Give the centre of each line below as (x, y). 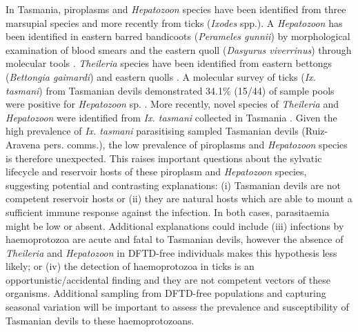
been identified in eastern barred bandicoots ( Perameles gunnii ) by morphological (178, 36)
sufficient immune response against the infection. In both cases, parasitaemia (168, 212)
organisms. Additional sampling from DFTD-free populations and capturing (166, 293)
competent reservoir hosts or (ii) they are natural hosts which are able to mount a (179, 198)
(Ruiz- (315, 131)
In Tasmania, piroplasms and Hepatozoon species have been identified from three (176, 9)
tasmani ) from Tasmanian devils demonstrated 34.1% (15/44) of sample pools (170, 90)
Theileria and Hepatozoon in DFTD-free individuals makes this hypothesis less (171, 252)
